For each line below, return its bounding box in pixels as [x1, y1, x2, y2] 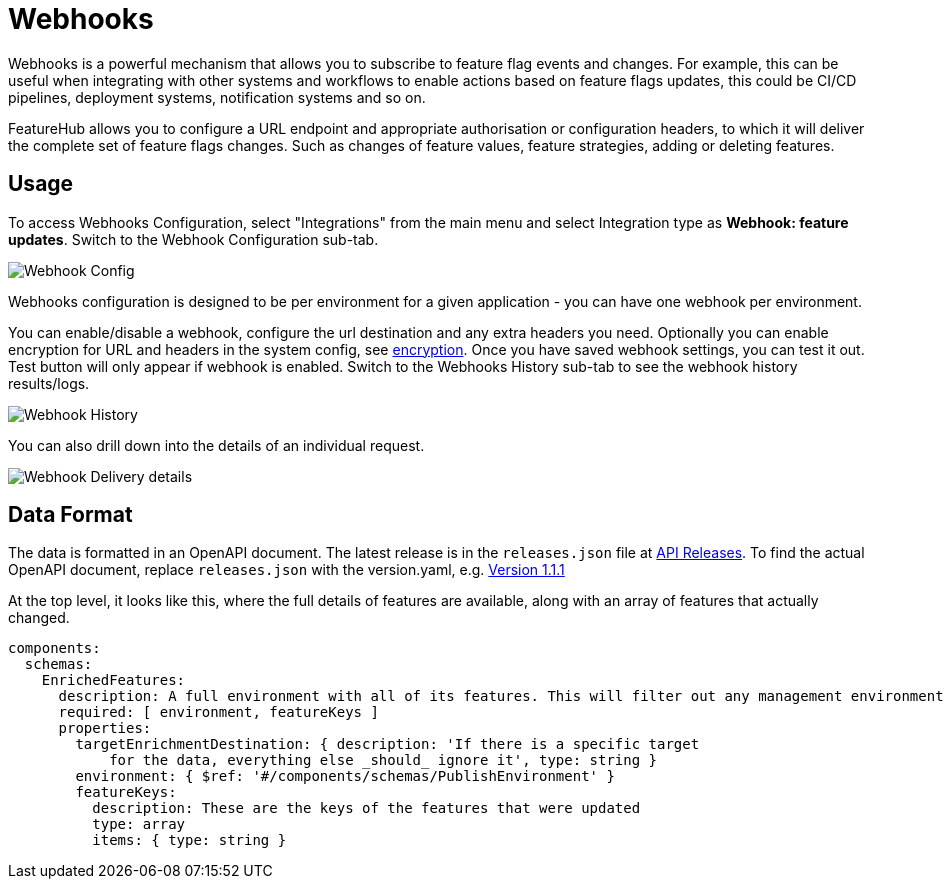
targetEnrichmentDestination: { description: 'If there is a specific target [75, 736, 700, 753]
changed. [8, 609, 70, 627]
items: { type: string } [92, 832, 287, 849]
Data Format [8, 502, 133, 528]
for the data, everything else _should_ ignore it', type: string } [109, 752, 658, 769]
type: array [92, 816, 186, 833]
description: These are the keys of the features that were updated [92, 800, 641, 817]
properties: [58, 720, 152, 737]
